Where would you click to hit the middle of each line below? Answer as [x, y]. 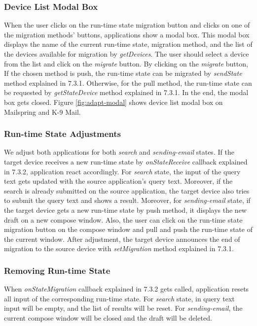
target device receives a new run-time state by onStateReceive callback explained [126, 161]
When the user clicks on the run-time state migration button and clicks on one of [127, 25]
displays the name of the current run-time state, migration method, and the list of [128, 44]
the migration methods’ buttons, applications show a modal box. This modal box [127, 34]
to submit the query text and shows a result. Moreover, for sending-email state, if [127, 200]
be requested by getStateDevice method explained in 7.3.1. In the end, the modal [126, 92]
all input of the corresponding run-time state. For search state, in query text [119, 298]
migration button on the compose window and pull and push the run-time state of [128, 229]
